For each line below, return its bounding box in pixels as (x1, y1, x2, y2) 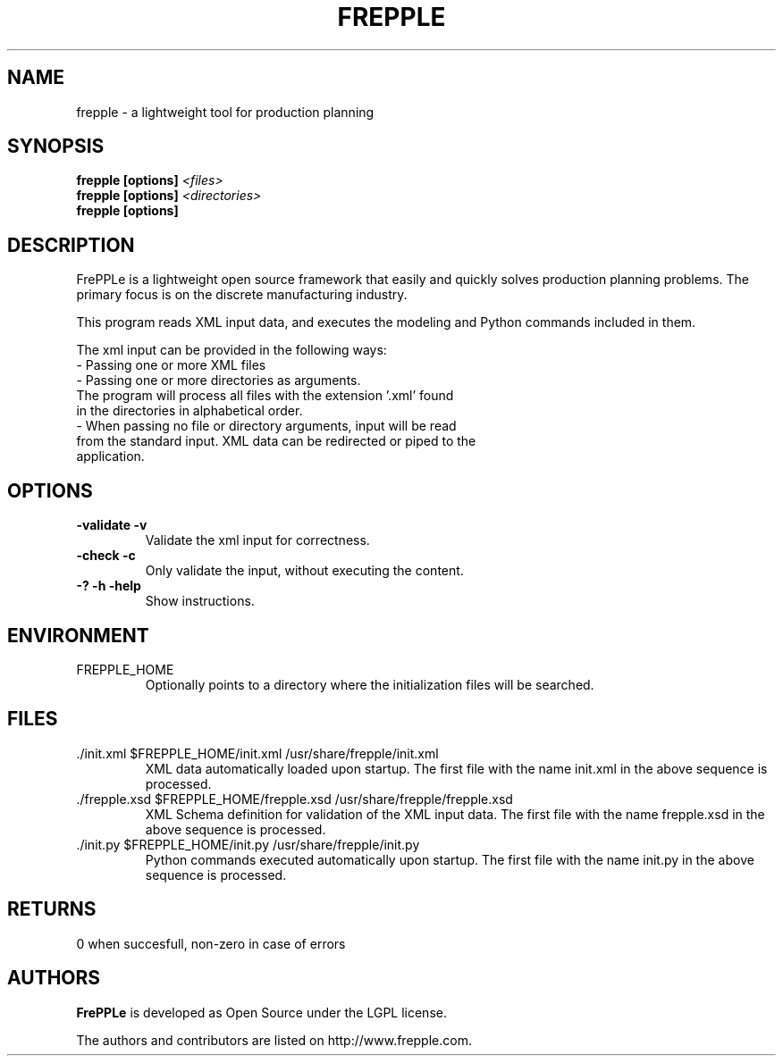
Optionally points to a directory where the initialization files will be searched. (145, 676, 594, 692)
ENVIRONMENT (7, 624, 149, 647)
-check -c (76, 548, 136, 564)
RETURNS (7, 898, 97, 921)
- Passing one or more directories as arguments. (76, 372, 361, 389)
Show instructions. (145, 593, 255, 609)
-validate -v (76, 517, 147, 533)
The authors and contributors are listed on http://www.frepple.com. (76, 1032, 472, 1048)
